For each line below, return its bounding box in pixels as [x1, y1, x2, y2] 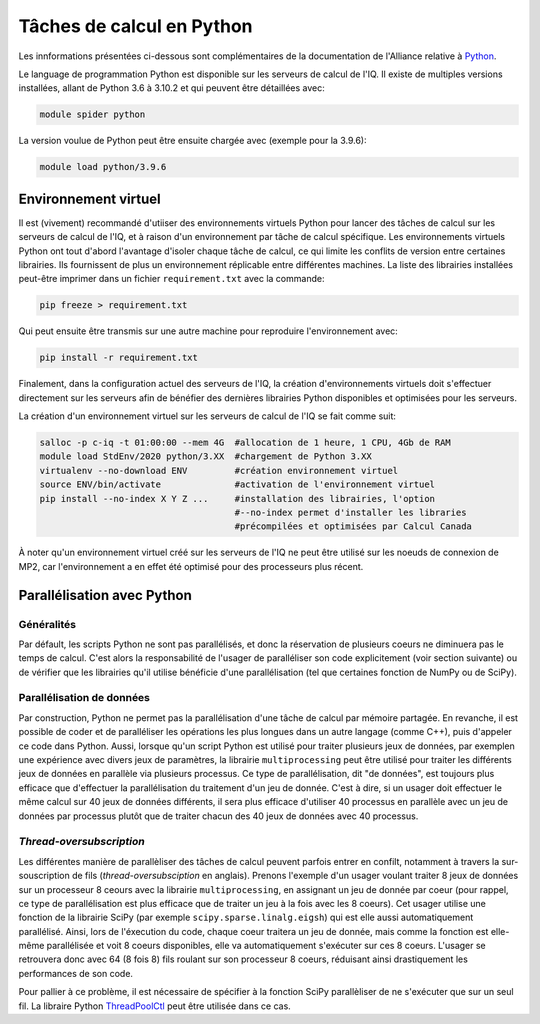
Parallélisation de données [18, 691, 150, 705]
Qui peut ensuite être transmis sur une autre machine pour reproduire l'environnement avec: [18, 325, 399, 337]
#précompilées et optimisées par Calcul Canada [234, 521, 472, 532]
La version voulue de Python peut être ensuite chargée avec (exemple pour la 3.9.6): [18, 135, 367, 147]
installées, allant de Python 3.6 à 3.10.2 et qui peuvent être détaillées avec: [18, 82, 325, 94]
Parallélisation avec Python [18, 586, 192, 604]
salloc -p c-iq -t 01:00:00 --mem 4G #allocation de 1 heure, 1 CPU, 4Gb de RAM [39, 437, 452, 449]
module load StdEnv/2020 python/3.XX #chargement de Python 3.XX [39, 451, 372, 462]
